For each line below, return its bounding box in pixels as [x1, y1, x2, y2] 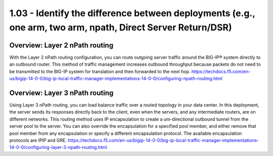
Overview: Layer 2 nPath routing [9, 41, 114, 49]
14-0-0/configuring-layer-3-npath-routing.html [9, 144, 107, 150]
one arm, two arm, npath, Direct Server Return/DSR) [9, 22, 232, 33]
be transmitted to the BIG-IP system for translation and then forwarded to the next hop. [9, 68, 191, 74]
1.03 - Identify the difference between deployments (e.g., [9, 8, 255, 19]
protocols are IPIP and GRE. [9, 137, 67, 143]
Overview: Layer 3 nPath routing [9, 88, 114, 97]
